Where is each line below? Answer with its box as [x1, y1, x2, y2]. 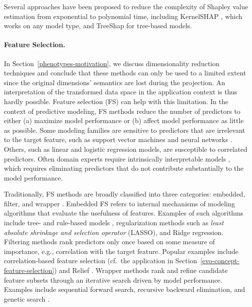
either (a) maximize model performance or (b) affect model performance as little [4, 115, 244, 126]
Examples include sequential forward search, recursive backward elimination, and [4, 284, 245, 294]
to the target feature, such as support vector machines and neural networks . [4, 134, 233, 144]
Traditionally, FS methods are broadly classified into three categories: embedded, [4, 189, 245, 199]
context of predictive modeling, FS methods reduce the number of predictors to [4, 106, 240, 116]
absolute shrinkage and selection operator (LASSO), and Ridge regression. [4, 227, 224, 237]
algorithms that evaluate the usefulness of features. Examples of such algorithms [4, 208, 244, 218]
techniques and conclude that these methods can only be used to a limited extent [4, 68, 246, 78]
